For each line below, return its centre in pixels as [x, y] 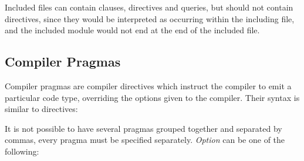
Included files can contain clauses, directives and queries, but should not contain [149, 7]
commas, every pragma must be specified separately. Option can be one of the [145, 140]
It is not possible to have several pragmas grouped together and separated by [143, 128]
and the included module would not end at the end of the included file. [132, 30]
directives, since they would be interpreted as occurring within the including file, [150, 18]
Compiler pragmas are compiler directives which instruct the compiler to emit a [148, 85]
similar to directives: [41, 109]
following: [22, 151]
